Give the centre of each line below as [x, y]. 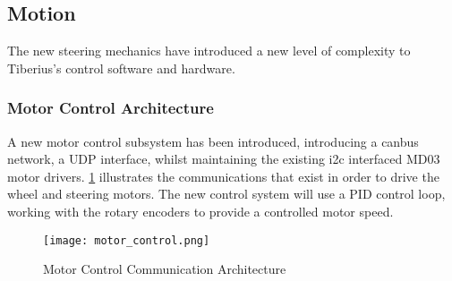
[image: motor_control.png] [127, 240]
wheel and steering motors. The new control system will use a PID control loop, [226, 194]
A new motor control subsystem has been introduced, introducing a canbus [213, 141]
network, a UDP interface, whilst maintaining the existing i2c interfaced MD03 [224, 159]
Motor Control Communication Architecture [165, 269]
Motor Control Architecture [111, 108]
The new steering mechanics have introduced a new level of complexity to [209, 51]
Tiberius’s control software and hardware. [121, 68]
